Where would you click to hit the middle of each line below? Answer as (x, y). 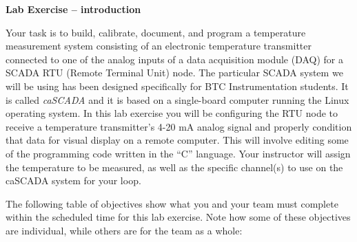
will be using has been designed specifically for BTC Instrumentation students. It (177, 86)
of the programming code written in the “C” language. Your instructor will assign (178, 153)
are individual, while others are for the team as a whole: (124, 230)
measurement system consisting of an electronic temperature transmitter (159, 46)
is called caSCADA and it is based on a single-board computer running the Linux (177, 99)
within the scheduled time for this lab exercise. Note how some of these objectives (178, 217)
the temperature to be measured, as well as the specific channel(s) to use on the (174, 167)
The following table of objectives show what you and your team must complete (172, 203)
